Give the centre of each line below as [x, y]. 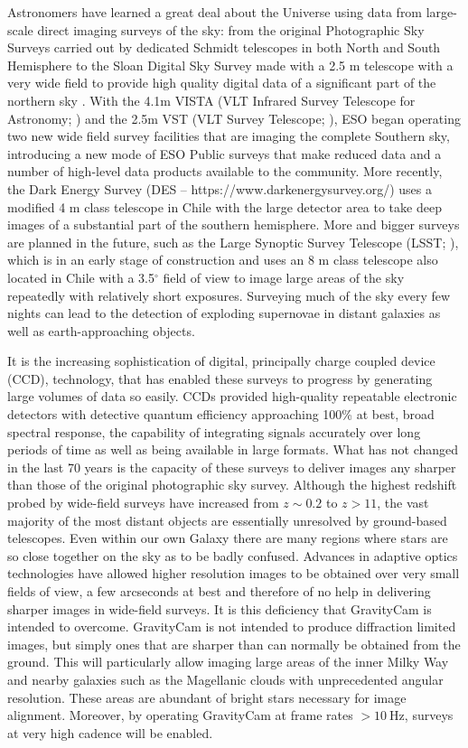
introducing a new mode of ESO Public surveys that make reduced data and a [225, 153]
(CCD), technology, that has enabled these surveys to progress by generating [220, 378]
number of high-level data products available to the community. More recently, [225, 171]
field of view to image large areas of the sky [284, 277]
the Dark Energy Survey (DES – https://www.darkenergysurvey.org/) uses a [220, 188]
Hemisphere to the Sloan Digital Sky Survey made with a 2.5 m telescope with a [230, 65]
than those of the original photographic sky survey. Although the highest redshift [232, 485]
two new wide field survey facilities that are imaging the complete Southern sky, [229, 136]
